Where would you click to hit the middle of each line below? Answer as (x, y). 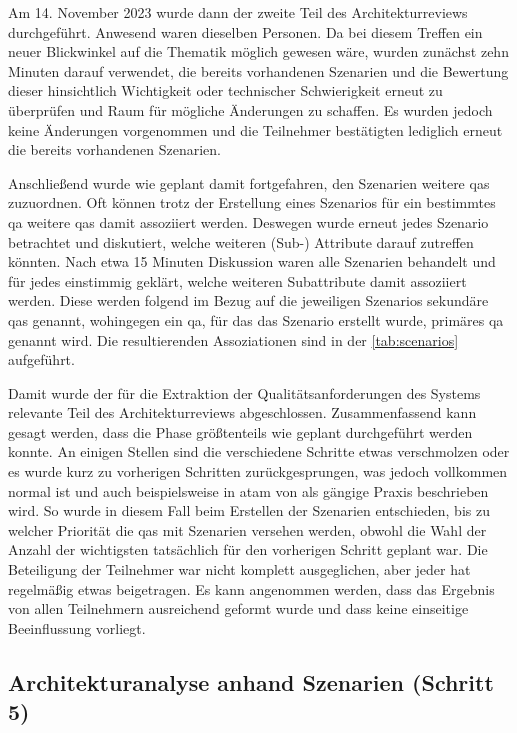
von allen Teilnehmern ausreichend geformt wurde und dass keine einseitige (238, 608)
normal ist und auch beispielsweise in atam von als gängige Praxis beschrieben (248, 490)
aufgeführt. (41, 359)
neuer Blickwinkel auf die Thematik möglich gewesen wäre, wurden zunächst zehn (258, 51)
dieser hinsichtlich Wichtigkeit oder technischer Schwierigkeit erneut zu (225, 90)
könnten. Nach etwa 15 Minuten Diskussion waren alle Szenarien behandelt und (252, 261)
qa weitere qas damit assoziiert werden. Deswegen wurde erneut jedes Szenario (248, 221)
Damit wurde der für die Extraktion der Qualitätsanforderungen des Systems (244, 392)
